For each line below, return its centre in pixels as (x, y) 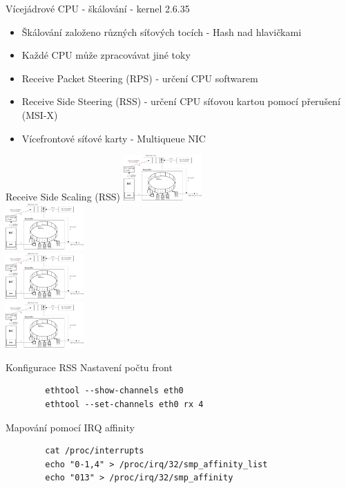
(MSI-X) (40, 114)
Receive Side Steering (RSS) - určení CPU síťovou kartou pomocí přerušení (181, 101)
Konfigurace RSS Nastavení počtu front (89, 367)
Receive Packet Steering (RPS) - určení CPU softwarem (140, 78)
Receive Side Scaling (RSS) (63, 197)
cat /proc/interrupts (95, 451)
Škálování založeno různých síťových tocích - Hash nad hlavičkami (162, 31)
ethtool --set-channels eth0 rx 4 (124, 404)
